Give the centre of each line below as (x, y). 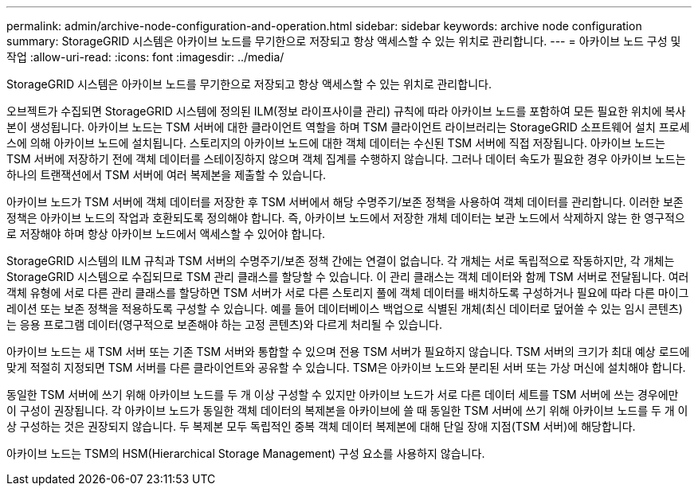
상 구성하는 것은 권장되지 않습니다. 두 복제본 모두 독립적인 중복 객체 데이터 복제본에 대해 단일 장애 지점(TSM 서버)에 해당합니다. (321, 426)
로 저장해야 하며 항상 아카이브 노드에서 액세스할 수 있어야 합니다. (166, 234)
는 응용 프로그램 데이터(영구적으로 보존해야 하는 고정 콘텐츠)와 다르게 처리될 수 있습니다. (224, 324)
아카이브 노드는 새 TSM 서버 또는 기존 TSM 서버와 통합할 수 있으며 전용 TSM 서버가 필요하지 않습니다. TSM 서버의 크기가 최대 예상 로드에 (348, 351)
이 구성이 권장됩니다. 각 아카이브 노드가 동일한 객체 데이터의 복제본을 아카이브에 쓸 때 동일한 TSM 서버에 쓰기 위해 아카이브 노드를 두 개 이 (347, 410)
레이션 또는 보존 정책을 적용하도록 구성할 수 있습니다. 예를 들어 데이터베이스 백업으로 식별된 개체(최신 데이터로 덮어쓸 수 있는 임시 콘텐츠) (345, 308)
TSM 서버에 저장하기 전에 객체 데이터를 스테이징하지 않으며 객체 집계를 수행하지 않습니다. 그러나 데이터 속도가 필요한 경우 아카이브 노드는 (346, 159)
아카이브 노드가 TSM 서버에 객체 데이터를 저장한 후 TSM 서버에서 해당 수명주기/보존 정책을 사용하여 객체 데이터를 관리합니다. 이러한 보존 (345, 202)
